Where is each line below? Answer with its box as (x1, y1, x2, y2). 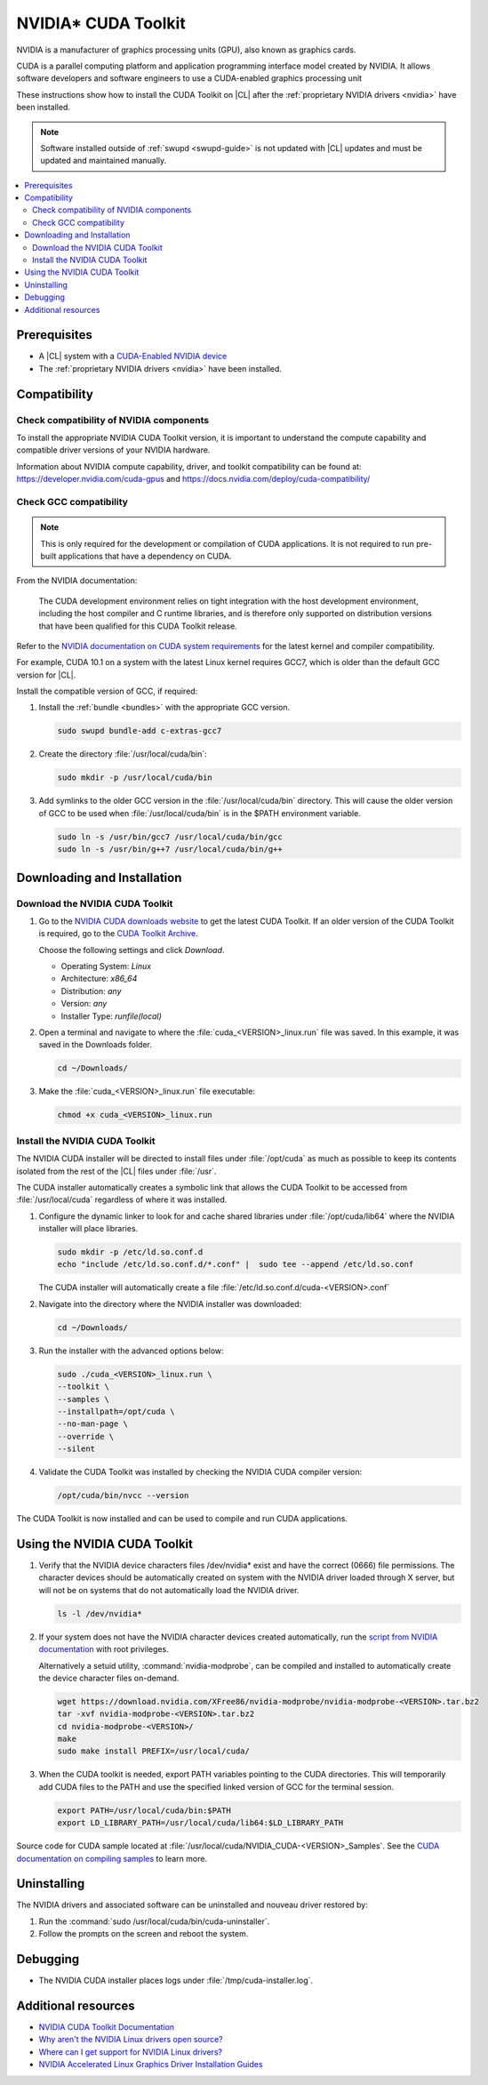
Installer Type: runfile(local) (60, 1010, 162, 1022)
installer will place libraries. (38, 1223, 139, 1234)
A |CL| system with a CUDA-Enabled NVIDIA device (38, 351, 228, 362)
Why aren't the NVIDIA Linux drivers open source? (38, 2034, 224, 2045)
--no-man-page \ (57, 1419, 129, 1429)
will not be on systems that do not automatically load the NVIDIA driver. (38, 1584, 300, 1595)
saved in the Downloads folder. (38, 1039, 153, 1050)
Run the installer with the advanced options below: (38, 1345, 224, 1356)
